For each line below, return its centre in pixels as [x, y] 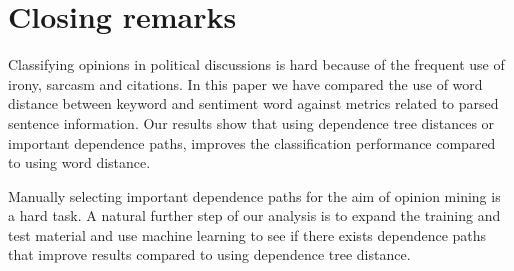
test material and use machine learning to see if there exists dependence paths [247, 234]
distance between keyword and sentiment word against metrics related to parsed [253, 103]
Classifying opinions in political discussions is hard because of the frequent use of [256, 64]
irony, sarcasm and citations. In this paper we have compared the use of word [245, 83]
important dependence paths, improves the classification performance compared [252, 142]
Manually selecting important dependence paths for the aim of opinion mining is [254, 195]
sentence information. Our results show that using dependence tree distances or [251, 122]
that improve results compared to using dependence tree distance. [209, 254]
